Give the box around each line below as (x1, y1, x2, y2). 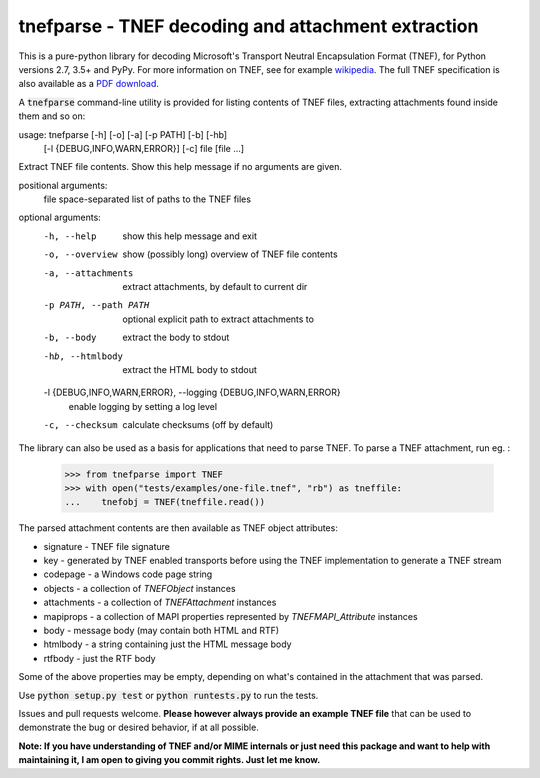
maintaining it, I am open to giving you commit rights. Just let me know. (18, 754, 321, 766)
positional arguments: (18, 179, 108, 191)
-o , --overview (43, 249, 119, 260)
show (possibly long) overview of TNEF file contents (122, 248, 339, 260)
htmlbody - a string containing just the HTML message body (43, 638, 292, 650)
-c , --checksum (43, 420, 119, 431)
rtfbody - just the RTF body (43, 652, 156, 664)
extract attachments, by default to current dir (122, 281, 308, 293)
